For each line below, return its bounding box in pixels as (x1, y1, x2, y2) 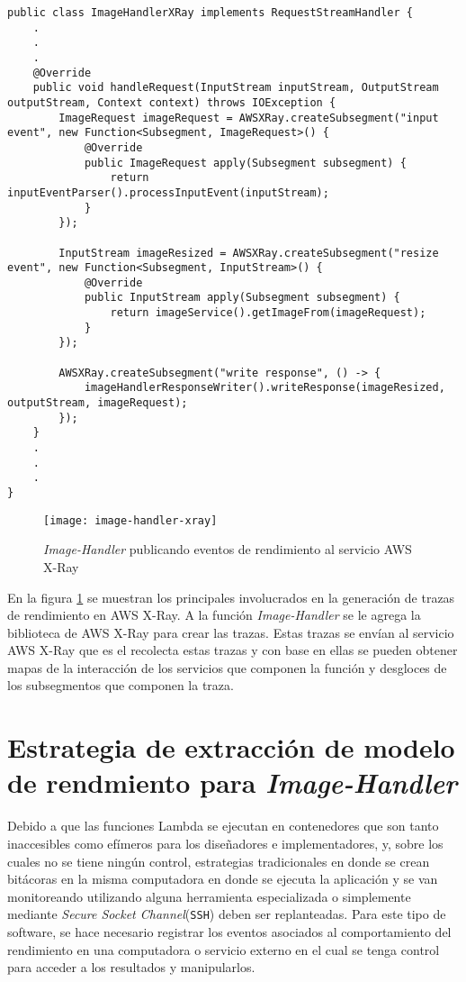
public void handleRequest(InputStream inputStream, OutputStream (32, 81, 439, 95)
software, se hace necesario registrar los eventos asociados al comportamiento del (7, 923, 452, 941)
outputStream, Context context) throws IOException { (7, 95, 336, 109)
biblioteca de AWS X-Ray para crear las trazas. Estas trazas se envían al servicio (7, 623, 454, 641)
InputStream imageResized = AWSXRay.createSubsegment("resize (58, 246, 439, 259)
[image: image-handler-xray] (43, 514, 218, 527)
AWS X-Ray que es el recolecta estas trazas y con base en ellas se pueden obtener (7, 641, 458, 659)
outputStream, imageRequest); (7, 396, 188, 410)
